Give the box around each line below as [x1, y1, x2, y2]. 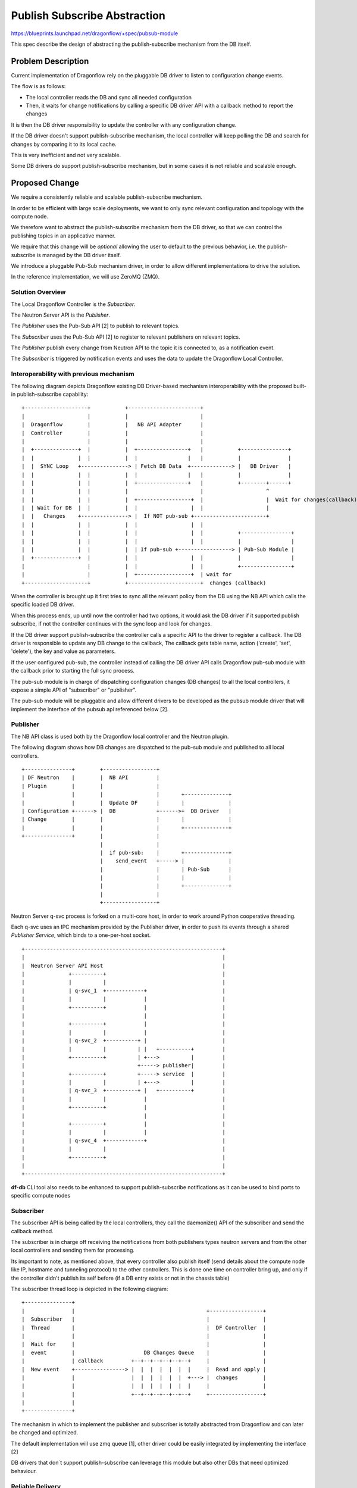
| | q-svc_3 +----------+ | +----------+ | [21, 1087, 226, 1094]
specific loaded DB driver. [11, 601, 74, 608]
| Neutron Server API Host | [21, 962, 226, 969]
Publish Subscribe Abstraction [11, 9, 166, 22]
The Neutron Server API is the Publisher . [11, 311, 110, 318]
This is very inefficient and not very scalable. [11, 151, 121, 158]
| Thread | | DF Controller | [21, 1324, 267, 1331]
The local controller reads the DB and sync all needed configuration [26, 93, 192, 101]
